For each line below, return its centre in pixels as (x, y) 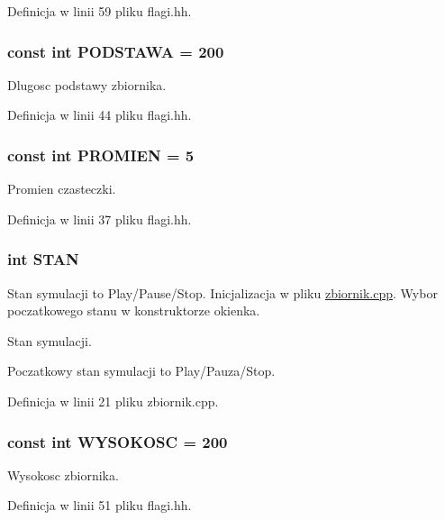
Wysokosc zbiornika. (63, 474)
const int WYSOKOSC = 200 (118, 441)
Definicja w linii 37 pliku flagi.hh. (100, 219)
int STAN (43, 259)
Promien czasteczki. (62, 189)
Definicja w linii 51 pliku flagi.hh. (100, 505)
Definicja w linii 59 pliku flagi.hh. (100, 11)
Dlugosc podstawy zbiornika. (87, 84)
